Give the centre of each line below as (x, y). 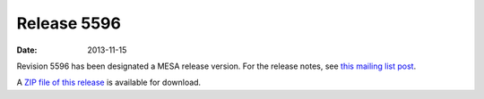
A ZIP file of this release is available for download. (109, 82)
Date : (27, 50)
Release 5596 (69, 23)
